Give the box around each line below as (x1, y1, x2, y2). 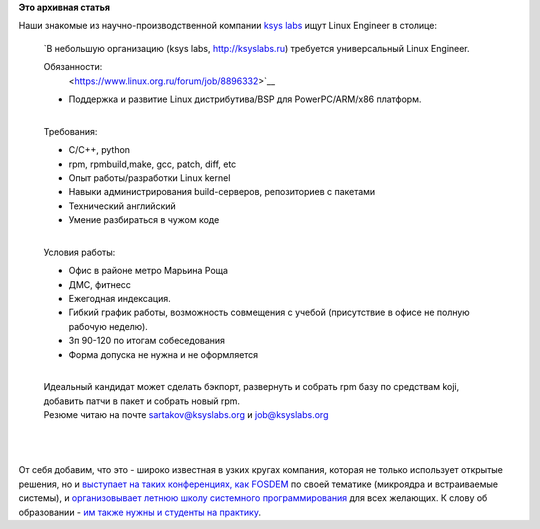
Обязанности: (43, 61, 103, 73)
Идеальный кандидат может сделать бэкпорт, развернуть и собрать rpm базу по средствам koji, (43, 381, 460, 393)
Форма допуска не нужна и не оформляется (68, 348, 259, 360)
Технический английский (68, 200, 177, 212)
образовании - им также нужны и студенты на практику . (18, 506, 262, 518)
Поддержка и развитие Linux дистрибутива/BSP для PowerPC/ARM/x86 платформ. (68, 93, 422, 105)
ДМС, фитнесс (68, 278, 132, 290)
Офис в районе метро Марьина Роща (68, 265, 229, 277)
